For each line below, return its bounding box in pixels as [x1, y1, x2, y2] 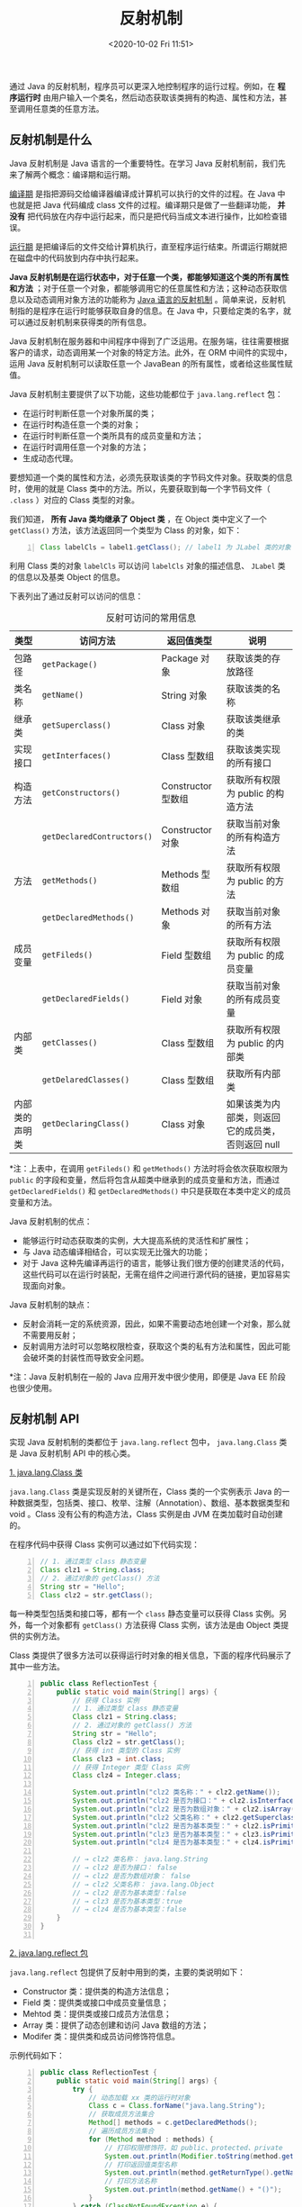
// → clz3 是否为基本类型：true [72, 1896, 182, 1905]
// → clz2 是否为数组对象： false [72, 1871, 191, 1880]
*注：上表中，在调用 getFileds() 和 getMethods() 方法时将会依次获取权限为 [9, 1162, 289, 1173]
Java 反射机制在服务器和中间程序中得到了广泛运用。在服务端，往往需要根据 [9, 335, 289, 347]
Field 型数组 [161, 949, 212, 962]
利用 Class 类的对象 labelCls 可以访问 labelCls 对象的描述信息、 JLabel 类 [9, 560, 286, 571]
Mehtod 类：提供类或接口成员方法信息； [22, 2008, 173, 2019]
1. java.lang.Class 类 [9, 1467, 84, 1478]
